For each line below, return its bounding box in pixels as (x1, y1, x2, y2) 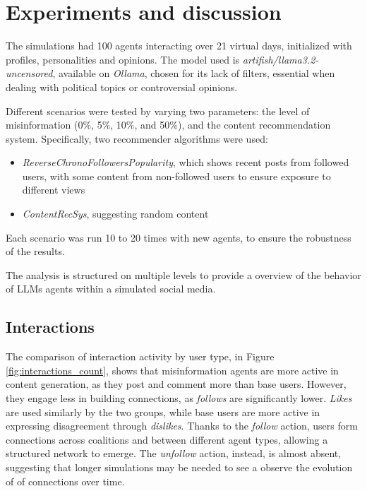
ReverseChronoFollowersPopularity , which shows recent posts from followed (22, 155, 349, 170)
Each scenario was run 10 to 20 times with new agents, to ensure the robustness (6, 230, 351, 244)
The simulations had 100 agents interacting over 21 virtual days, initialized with (6, 38, 352, 53)
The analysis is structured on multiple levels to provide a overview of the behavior (6, 267, 361, 282)
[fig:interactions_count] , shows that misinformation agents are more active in (6, 362, 339, 377)
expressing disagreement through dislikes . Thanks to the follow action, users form (6, 418, 358, 433)
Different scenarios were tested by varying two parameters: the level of (6, 103, 310, 118)
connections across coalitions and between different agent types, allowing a (6, 432, 328, 446)
